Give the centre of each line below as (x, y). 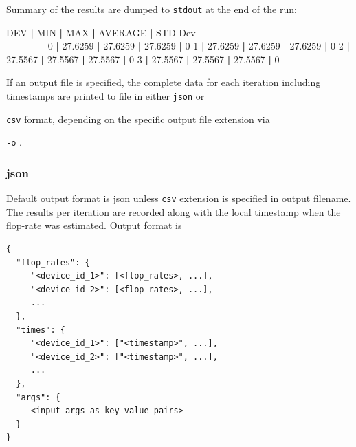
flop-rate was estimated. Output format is (94, 225)
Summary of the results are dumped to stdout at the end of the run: (152, 9)
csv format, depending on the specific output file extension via (138, 119)
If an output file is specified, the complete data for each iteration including (164, 82)
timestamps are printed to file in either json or (105, 96)
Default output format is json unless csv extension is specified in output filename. (179, 198)
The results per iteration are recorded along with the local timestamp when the (174, 211)
